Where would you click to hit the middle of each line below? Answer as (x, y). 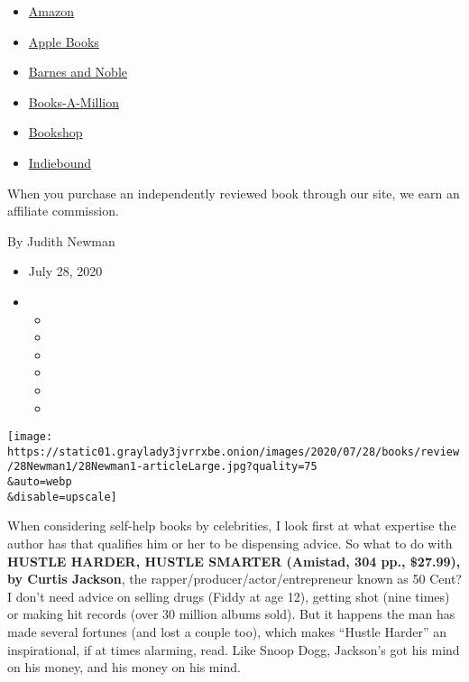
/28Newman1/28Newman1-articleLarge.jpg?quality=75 (162, 467)
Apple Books (64, 41)
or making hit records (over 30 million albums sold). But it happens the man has (231, 614)
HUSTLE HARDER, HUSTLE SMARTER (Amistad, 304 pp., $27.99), (234, 561)
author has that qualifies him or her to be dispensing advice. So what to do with (230, 543)
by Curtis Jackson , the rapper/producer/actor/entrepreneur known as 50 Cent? (234, 579)
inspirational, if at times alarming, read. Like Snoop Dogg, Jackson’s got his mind (234, 649)
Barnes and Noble (78, 72)
